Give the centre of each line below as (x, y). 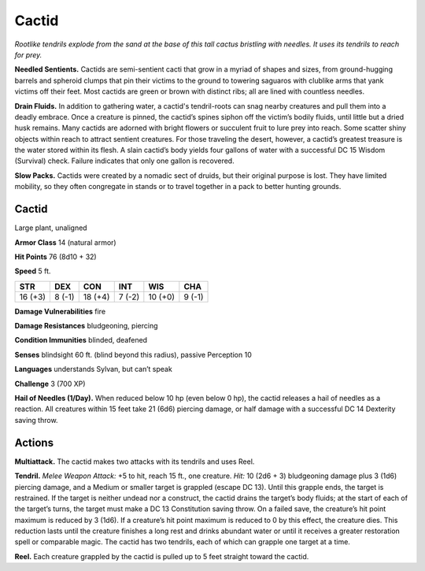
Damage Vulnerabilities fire (60, 311)
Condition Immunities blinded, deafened (81, 340)
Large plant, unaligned (51, 228)
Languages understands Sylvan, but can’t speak (93, 369)
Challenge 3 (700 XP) (50, 384)
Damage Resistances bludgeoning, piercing (86, 326)
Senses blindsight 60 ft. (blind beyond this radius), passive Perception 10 (133, 354)
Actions (34, 442)
